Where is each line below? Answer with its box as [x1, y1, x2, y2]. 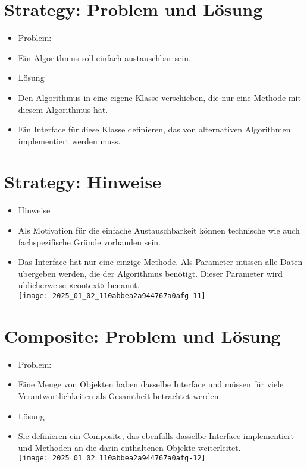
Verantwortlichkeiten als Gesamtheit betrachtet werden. [18, 389, 221, 402]
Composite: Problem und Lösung [4, 323, 281, 348]
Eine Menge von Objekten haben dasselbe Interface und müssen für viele [18, 378, 284, 390]
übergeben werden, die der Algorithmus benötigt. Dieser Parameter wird [18, 267, 283, 279]
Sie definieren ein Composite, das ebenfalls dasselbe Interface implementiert [18, 430, 295, 442]
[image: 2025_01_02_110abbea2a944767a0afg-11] [18, 291, 206, 300]
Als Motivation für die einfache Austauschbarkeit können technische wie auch [18, 224, 300, 236]
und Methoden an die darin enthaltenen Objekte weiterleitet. [18, 441, 241, 453]
